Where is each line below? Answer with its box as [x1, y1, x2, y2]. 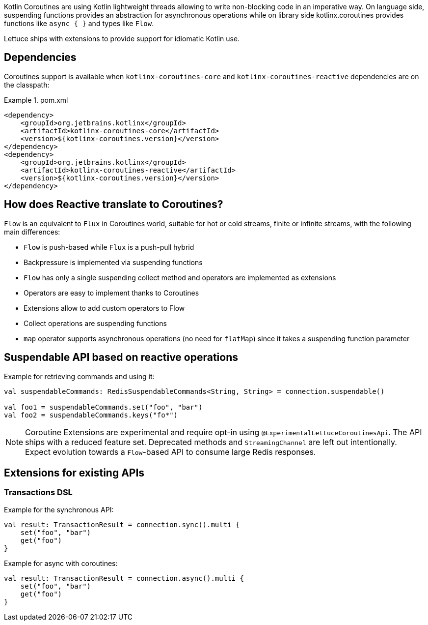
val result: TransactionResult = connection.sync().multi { [4, 520, 240, 529]
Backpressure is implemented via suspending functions [24, 258, 203, 267]
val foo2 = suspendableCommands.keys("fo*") [4, 411, 178, 419]
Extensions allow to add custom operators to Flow [24, 303, 185, 312]
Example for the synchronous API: [4, 505, 114, 514]
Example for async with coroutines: [4, 559, 118, 567]
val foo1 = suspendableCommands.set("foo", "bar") [4, 403, 203, 411]
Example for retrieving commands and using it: [4, 372, 155, 381]
